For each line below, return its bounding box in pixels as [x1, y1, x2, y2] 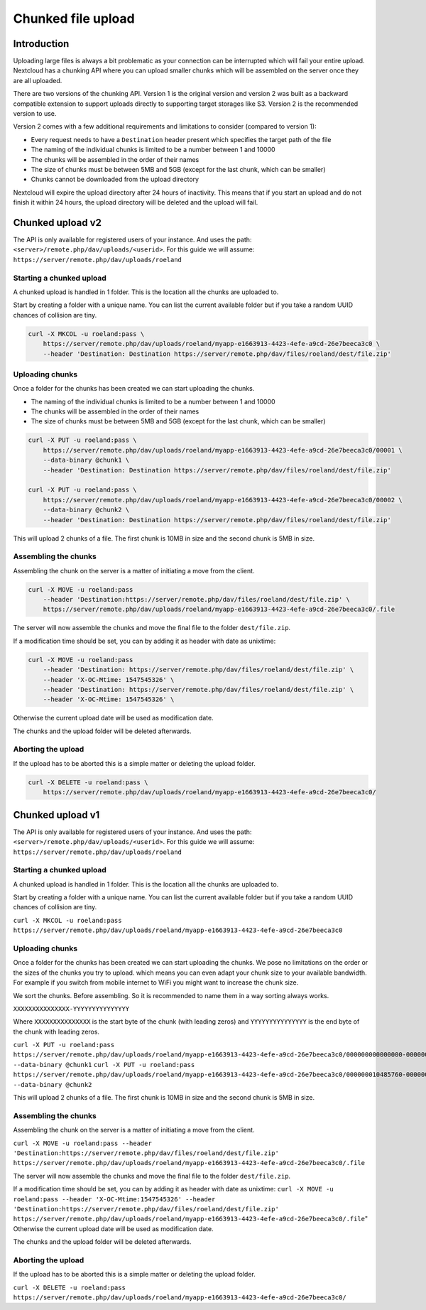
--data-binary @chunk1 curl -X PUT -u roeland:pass [13, 1061, 195, 1068]
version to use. [13, 109, 57, 118]
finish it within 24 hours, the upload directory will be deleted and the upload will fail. [13, 198, 258, 207]
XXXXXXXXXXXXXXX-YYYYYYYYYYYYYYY [13, 1005, 130, 1012]
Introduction [13, 38, 70, 50]
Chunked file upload [13, 11, 135, 26]
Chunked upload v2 [13, 217, 102, 229]
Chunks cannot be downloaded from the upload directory [31, 175, 199, 184]
